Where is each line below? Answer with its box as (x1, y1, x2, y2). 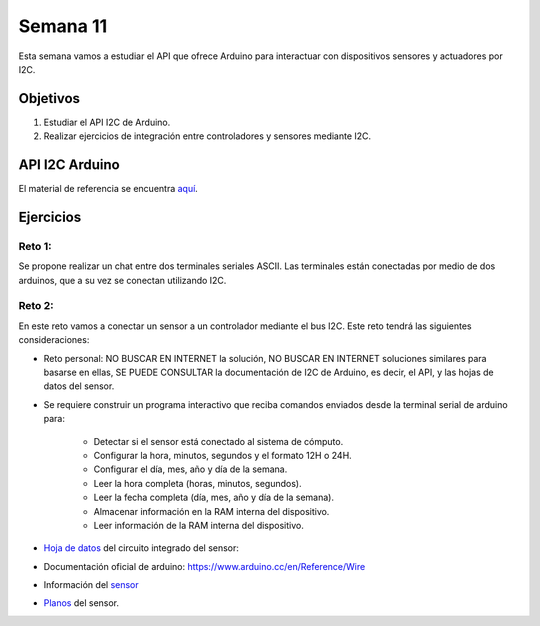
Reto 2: (18, 299, 54, 313)
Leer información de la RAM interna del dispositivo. (93, 519, 304, 531)
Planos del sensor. (43, 597, 120, 609)
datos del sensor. (43, 380, 115, 392)
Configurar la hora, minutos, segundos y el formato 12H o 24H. (93, 449, 352, 461)
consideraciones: (18, 334, 90, 346)
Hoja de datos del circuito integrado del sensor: (43, 542, 240, 554)
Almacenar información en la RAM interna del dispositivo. (93, 505, 330, 517)
